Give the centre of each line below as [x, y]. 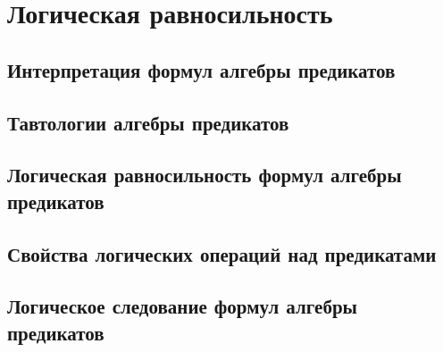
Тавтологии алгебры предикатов [148, 122]
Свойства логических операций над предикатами [222, 253]
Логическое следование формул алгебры [182, 306]
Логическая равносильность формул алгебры [205, 175]
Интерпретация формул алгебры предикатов [201, 69]
